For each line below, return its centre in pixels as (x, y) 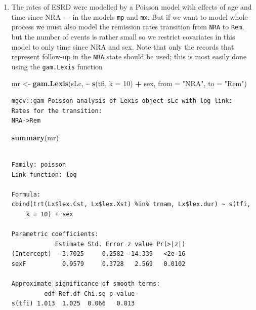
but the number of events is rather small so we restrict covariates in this (123, 36)
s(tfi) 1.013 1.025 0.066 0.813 (73, 304)
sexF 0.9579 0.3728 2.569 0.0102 (98, 264)
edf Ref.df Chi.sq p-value (90, 294)
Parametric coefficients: (55, 234)
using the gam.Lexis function (57, 66)
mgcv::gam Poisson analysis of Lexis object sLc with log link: (122, 101)
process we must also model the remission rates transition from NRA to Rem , (128, 27)
